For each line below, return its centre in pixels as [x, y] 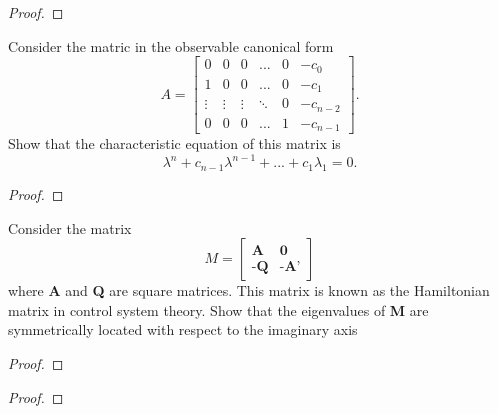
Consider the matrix [70, 227]
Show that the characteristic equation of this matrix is [174, 143]
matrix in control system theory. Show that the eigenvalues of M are [218, 309]
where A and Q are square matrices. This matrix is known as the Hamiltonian [249, 290]
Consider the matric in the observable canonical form [171, 45]
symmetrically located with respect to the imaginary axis [183, 329]
